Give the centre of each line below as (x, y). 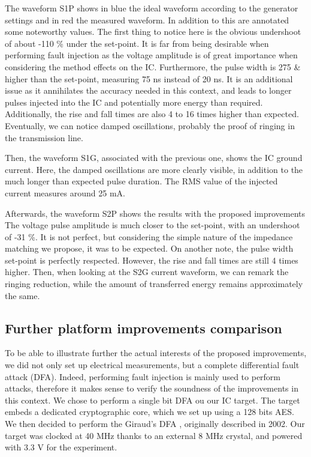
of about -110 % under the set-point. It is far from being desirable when (137, 43)
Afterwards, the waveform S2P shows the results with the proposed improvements (155, 213)
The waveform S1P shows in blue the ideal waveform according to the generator (152, 8)
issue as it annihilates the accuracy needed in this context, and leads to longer (148, 90)
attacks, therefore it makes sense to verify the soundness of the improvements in (152, 388)
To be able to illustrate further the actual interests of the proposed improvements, (156, 353)
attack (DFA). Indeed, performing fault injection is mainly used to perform (143, 376)
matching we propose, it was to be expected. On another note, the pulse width (149, 248)
